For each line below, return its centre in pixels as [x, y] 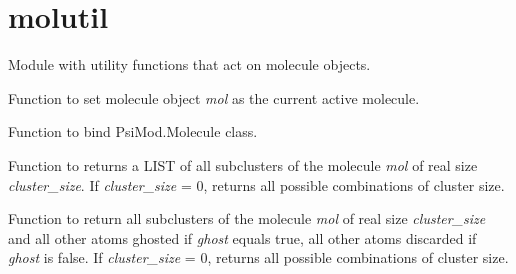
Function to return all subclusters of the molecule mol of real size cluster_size [247, 218]
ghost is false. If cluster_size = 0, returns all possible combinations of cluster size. [258, 257]
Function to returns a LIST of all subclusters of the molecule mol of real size [243, 164]
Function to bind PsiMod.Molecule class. [133, 131]
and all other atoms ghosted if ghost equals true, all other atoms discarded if [242, 237]
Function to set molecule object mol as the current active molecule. [214, 97]
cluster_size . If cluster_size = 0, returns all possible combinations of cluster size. [256, 184]
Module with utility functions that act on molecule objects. [189, 64]
